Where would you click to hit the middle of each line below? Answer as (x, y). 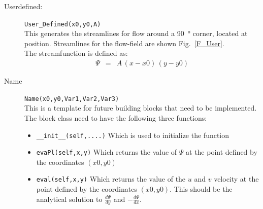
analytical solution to (69, 199)
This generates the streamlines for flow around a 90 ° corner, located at (136, 33)
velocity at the (236, 179)
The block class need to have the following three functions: (116, 117)
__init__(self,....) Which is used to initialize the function (133, 135)
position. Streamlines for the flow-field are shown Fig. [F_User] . (124, 43)
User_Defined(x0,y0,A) (63, 24)
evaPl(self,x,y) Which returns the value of (107, 152)
